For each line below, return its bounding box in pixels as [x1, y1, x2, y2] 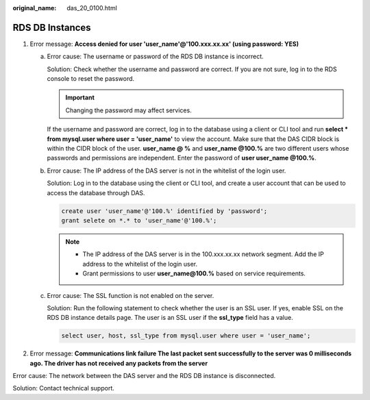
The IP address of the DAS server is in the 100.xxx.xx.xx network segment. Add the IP [82, 250, 325, 258]
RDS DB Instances [12, 21, 92, 34]
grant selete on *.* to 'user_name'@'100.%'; [61, 216, 217, 224]
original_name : [12, 4, 57, 12]
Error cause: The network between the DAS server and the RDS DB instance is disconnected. [12, 372, 276, 380]
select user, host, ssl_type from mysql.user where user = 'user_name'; [61, 332, 311, 340]
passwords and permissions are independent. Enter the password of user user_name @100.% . [47, 154, 317, 162]
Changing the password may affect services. [65, 106, 192, 114]
